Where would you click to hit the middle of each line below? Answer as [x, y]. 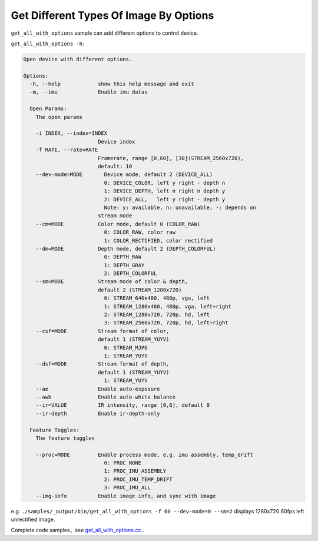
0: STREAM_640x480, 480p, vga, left [157, 298]
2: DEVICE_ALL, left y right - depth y [165, 199]
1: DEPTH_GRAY [124, 265]
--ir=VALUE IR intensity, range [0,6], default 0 [123, 405]
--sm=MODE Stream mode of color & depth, [112, 282]
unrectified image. [33, 519]
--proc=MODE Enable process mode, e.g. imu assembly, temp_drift [144, 454]
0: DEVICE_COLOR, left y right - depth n [165, 183]
